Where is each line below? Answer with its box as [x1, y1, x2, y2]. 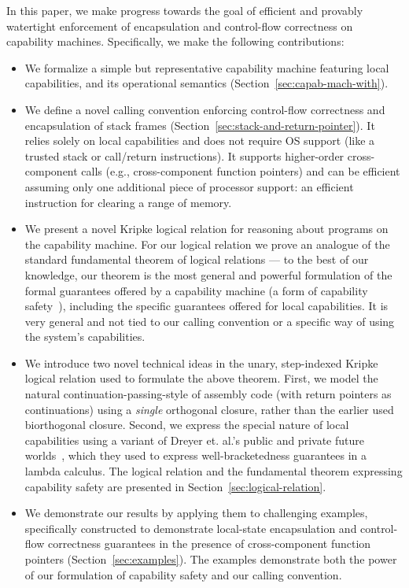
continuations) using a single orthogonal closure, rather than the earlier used [24, 401, 394, 417]
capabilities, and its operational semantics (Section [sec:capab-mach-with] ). [24, 75, 389, 91]
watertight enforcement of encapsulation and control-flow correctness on [6, 17, 353, 34]
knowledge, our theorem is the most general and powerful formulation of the [24, 266, 392, 283]
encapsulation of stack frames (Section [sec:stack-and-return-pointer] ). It [24, 116, 375, 133]
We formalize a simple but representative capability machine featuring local [24, 59, 389, 76]
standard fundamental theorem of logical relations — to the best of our [24, 251, 369, 268]
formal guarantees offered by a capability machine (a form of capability [24, 282, 368, 298]
